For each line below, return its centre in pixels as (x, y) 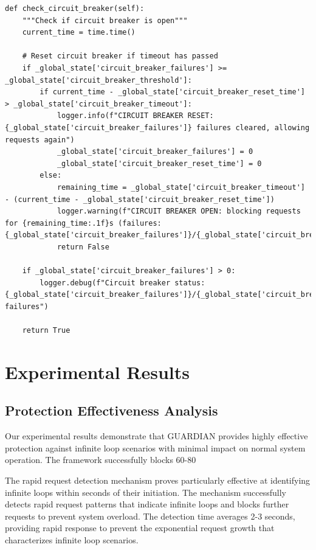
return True (46, 331)
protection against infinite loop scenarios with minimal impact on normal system (155, 447)
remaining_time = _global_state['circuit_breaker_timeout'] (181, 187)
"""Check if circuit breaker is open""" (105, 20)
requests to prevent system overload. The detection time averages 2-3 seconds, (150, 516)
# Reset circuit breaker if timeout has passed (120, 56)
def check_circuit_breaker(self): (75, 9)
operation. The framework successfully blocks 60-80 (101, 460)
